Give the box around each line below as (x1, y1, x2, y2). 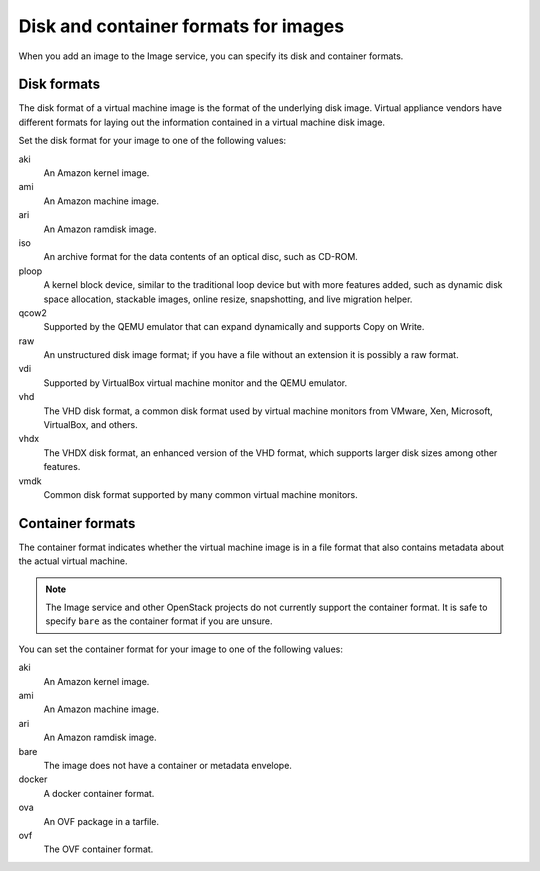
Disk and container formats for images (18, 15, 345, 37)
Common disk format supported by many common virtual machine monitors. (43, 489, 359, 500)
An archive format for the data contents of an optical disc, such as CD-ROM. (43, 251, 359, 263)
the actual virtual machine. (18, 555, 128, 567)
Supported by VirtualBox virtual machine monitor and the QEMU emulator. (43, 376, 348, 389)
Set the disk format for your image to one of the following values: (18, 135, 287, 147)
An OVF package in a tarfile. (43, 815, 160, 827)
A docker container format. (43, 787, 155, 799)
